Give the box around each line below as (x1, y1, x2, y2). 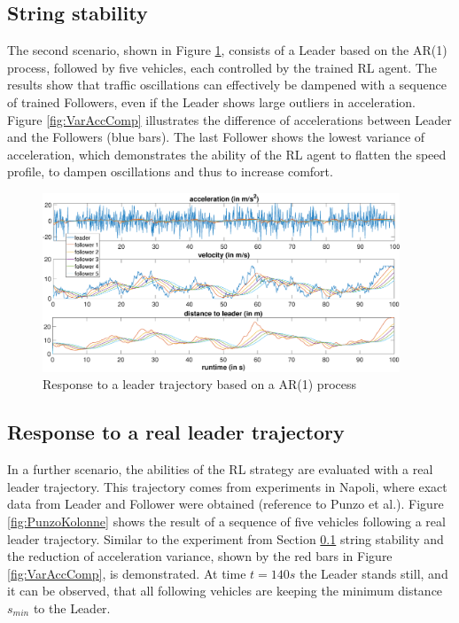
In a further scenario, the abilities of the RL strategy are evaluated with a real (7, 460, 433, 479)
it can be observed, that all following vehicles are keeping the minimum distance (7, 581, 443, 600)
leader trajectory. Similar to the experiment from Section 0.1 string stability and (7, 529, 444, 548)
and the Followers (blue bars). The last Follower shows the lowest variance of (7, 128, 425, 146)
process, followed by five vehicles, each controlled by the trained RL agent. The (7, 58, 437, 76)
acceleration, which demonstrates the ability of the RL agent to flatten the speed (7, 144, 447, 163)
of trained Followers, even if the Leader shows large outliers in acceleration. (7, 92, 416, 111)
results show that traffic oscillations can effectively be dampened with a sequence (7, 75, 447, 94)
